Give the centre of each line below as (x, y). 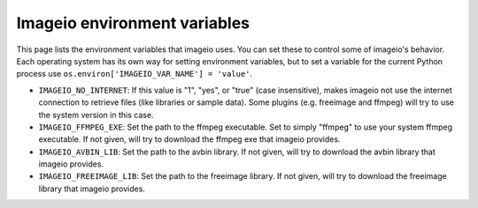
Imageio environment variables (133, 23)
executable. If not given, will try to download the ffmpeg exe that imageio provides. (189, 139)
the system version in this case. (96, 115)
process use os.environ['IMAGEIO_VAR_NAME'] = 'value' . (134, 74)
